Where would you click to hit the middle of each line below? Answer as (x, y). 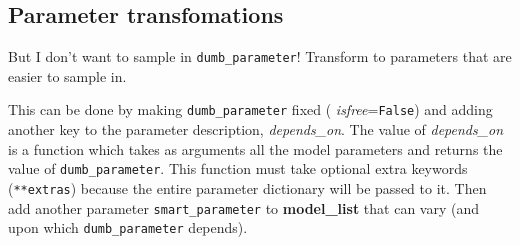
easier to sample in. (67, 75)
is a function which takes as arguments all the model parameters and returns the (255, 148)
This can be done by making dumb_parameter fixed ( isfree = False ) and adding (250, 109)
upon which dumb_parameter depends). (128, 227)
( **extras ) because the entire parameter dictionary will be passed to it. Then (247, 187)
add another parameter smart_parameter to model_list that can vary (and (243, 207)
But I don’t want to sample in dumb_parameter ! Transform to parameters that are (260, 56)
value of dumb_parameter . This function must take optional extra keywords (238, 168)
